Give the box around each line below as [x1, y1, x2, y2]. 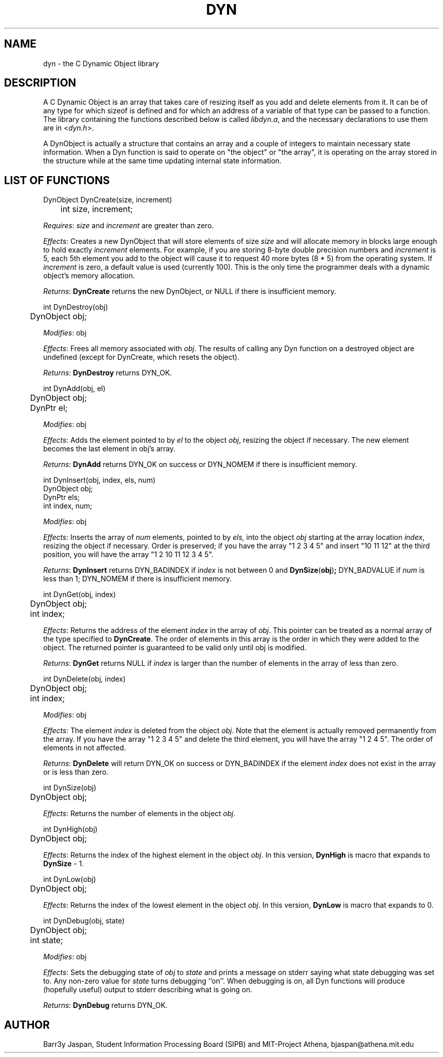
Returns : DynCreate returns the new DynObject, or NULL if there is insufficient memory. [43, 287, 336, 296]
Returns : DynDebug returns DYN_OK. [43, 1001, 168, 1010]
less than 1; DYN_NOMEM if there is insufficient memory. [43, 574, 232, 583]
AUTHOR [4, 1018, 50, 1031]
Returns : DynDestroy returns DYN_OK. [43, 368, 172, 377]
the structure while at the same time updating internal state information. [43, 156, 282, 165]
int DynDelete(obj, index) [43, 674, 126, 684]
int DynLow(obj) [43, 875, 96, 884]
